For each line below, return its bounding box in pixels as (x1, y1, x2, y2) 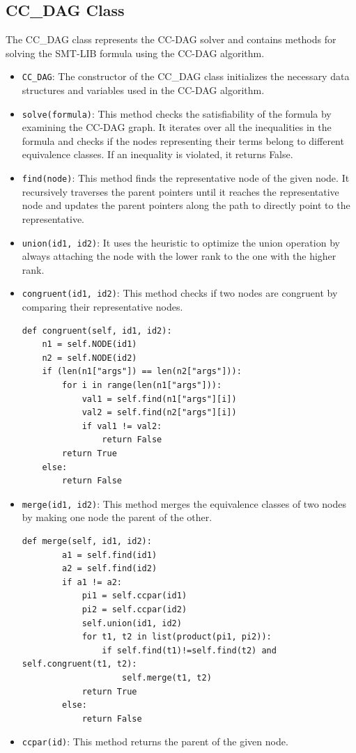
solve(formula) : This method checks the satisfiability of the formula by (22, 106, 332, 121)
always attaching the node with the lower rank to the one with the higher (22, 249, 336, 263)
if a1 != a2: (62, 577, 122, 587)
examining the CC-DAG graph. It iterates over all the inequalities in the (22, 120, 332, 134)
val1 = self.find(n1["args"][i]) (82, 394, 237, 404)
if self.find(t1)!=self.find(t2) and (102, 645, 277, 655)
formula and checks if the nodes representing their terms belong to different (22, 133, 344, 148)
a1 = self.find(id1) (62, 550, 157, 560)
